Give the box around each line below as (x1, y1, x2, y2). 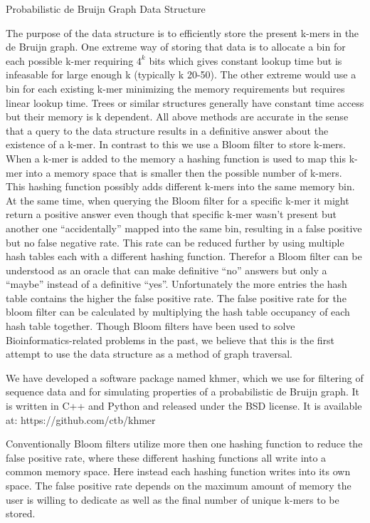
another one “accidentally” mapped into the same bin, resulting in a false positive (6, 220, 362, 235)
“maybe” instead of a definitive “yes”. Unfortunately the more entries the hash (6, 276, 347, 291)
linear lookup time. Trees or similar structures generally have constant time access (6, 95, 364, 110)
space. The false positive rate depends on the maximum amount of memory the (6, 478, 351, 492)
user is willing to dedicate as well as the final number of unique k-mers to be (6, 492, 339, 507)
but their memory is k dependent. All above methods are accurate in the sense (6, 109, 349, 124)
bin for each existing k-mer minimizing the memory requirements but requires (6, 81, 345, 95)
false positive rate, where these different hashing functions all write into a (6, 450, 327, 465)
